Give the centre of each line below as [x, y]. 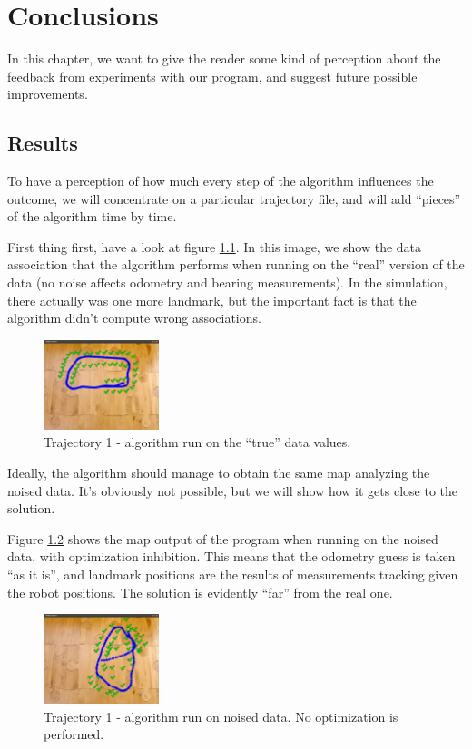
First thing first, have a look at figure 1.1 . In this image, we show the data [215, 246]
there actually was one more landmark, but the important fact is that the [212, 300]
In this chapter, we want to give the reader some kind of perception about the [224, 58]
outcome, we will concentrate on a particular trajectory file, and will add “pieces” [234, 198]
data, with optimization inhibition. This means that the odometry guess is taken [231, 556]
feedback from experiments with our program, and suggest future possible [212, 76]
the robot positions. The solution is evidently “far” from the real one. [200, 592]
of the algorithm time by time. [92, 216]
